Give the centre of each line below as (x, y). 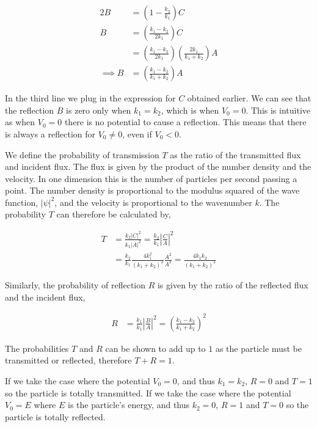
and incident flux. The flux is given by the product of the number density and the (158, 166)
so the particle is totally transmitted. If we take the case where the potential (148, 392)
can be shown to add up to (155, 348)
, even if (137, 133)
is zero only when (99, 110)
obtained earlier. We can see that (249, 98)
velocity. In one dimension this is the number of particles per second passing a (151, 178)
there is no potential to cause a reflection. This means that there (185, 122)
